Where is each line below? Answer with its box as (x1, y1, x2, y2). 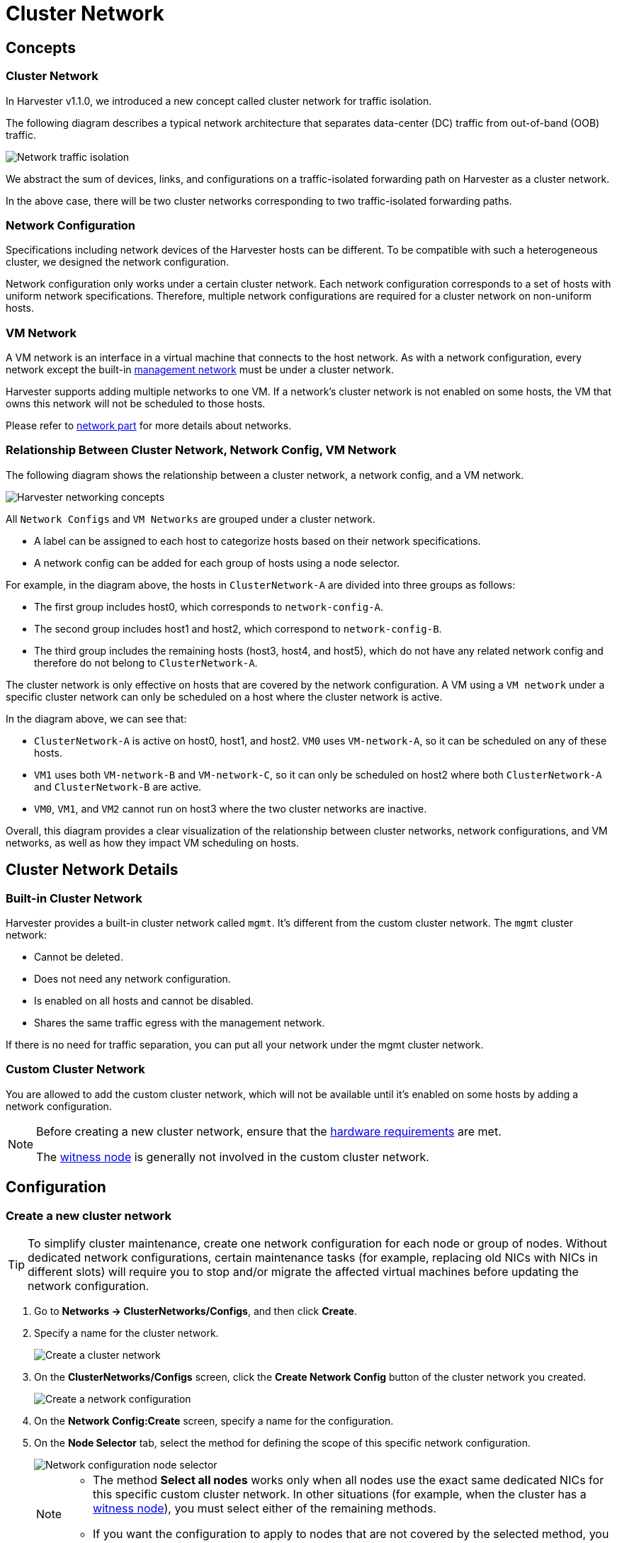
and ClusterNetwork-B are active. (34, 780, 202, 793)
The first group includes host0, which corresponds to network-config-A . (34, 600, 384, 613)
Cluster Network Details (6, 861, 179, 879)
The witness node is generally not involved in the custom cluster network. (36, 1149, 429, 1164)
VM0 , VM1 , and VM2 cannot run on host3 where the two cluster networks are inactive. (34, 802, 427, 815)
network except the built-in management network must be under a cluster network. (6, 363, 394, 376)
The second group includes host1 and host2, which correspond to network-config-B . (34, 622, 442, 635)
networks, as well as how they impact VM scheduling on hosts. (6, 836, 299, 849)
